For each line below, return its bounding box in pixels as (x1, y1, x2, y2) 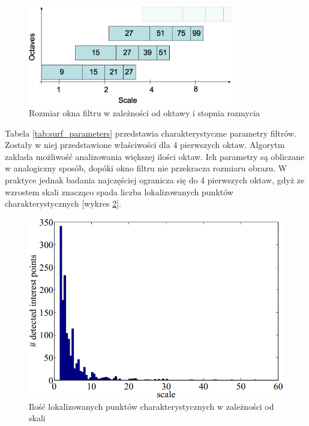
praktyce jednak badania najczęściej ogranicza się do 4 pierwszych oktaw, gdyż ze (5, 174, 305, 186)
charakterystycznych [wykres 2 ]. (5, 197, 121, 210)
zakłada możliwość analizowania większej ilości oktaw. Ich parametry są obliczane (5, 150, 305, 162)
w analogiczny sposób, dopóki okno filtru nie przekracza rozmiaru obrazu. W (5, 162, 287, 174)
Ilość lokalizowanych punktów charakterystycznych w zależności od (29, 400, 274, 412)
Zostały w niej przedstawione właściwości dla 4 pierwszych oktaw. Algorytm (5, 138, 285, 151)
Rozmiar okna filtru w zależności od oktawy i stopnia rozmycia (29, 107, 260, 119)
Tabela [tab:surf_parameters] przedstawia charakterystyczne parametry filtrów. (5, 126, 297, 139)
